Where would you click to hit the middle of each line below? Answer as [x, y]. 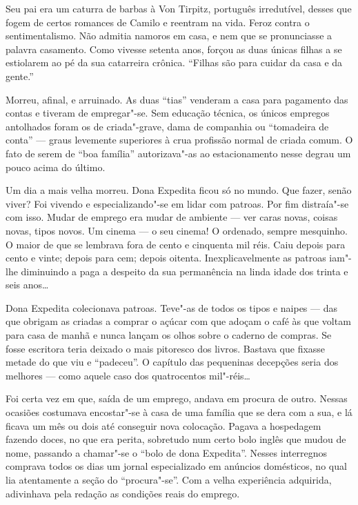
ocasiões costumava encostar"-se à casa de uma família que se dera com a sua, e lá [179, 412]
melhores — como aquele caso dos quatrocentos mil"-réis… [128, 375]
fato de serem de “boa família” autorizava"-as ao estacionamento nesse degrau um [178, 153]
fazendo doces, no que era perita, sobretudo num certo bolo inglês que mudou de [176, 439]
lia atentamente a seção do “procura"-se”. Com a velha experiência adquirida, [169, 479]
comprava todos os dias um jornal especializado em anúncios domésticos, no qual [176, 466]
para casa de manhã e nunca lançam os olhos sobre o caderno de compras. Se [169, 335]
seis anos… [27, 285]
